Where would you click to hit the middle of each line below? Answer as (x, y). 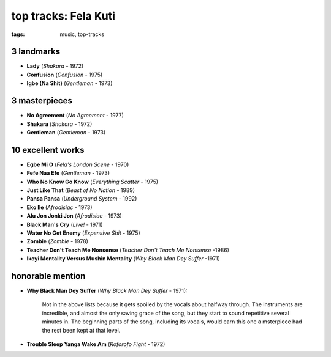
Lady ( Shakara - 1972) (55, 66)
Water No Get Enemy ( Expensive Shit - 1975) (83, 233)
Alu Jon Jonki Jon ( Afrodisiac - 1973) (74, 216)
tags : (18, 34)
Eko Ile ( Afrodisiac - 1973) (59, 207)
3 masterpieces (42, 101)
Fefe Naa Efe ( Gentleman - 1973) (68, 173)
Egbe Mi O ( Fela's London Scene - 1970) (78, 164)
